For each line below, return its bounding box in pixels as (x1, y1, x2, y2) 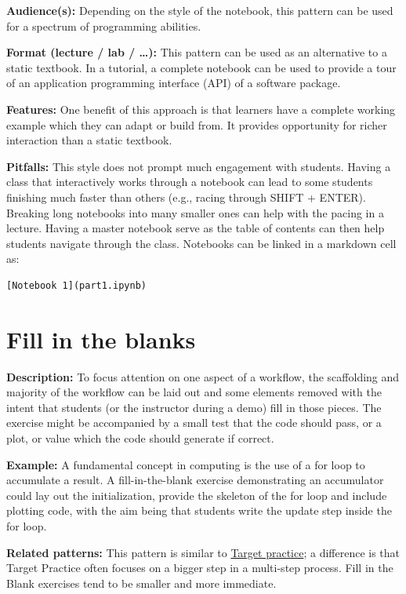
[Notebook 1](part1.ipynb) (6, 279, 147, 291)
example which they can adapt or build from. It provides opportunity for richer (6, 116, 387, 133)
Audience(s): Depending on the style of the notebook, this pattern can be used (6, 2, 393, 18)
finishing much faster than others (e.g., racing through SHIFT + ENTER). (6, 188, 366, 205)
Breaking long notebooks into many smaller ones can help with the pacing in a (6, 204, 384, 220)
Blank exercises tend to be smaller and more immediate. (6, 574, 277, 591)
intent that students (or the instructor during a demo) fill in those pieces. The (6, 399, 382, 415)
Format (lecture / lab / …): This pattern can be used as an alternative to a (6, 44, 387, 60)
